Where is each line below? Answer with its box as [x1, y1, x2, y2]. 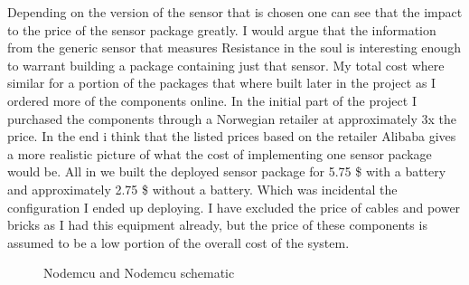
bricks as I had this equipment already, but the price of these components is [7, 215, 427, 234]
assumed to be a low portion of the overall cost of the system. [7, 233, 350, 252]
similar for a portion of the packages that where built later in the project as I [7, 73, 436, 92]
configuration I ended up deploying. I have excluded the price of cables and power [7, 197, 461, 216]
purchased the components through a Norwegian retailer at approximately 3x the [7, 109, 457, 128]
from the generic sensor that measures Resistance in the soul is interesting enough [7, 38, 461, 57]
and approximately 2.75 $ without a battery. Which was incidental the [7, 179, 398, 198]
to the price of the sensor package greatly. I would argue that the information [7, 20, 436, 39]
